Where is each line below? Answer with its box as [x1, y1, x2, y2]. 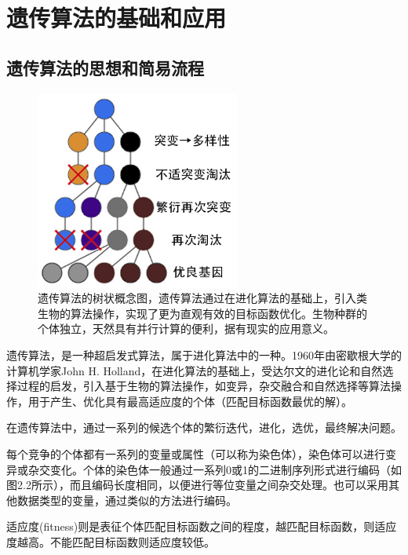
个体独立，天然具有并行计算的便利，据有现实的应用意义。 [38, 320, 334, 337]
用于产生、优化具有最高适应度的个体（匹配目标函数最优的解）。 [27, 393, 352, 409]
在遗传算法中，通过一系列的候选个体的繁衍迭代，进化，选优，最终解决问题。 [6, 419, 402, 436]
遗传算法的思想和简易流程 [6, 55, 204, 79]
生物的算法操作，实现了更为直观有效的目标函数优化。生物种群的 [38, 305, 367, 321]
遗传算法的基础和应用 [6, 2, 227, 34]
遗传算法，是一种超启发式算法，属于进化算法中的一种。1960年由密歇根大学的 [6, 346, 402, 363]
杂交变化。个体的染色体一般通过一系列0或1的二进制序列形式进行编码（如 [27, 461, 402, 477]
